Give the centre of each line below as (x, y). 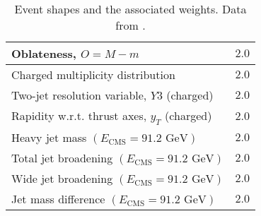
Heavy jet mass (49, 138)
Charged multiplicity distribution (93, 74)
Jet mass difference (58, 199)
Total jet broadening (62, 158)
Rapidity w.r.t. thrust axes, (79, 115)
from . (130, 25)
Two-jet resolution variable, (79, 95)
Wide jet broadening (62, 179)
